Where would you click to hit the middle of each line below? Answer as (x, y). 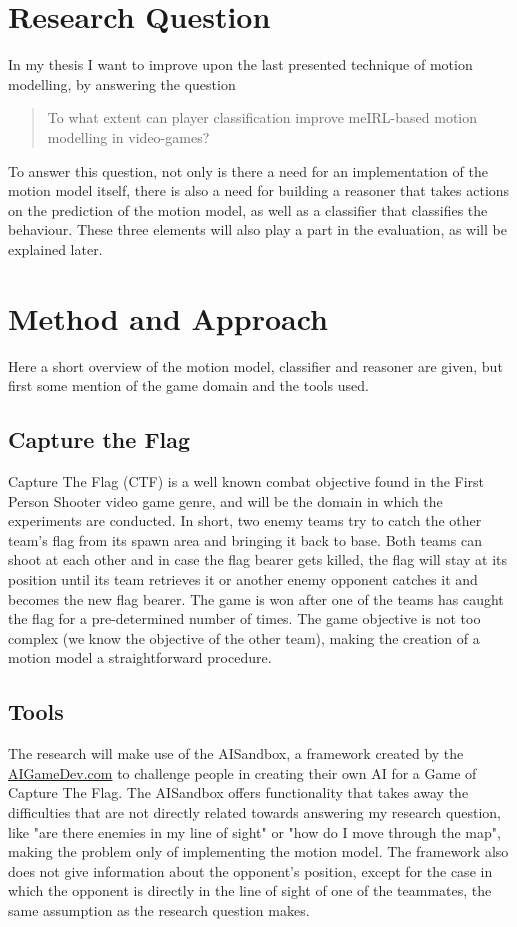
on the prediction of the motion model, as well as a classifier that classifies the (248, 209)
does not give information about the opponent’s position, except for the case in (250, 870)
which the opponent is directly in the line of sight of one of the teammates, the (250, 890)
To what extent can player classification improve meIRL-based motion (262, 117)
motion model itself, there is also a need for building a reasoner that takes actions (259, 190)
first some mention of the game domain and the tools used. (188, 385)
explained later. (55, 248)
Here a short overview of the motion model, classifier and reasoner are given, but (255, 365)
